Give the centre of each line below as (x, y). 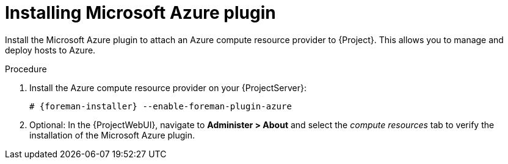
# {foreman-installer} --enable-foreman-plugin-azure (161, 106)
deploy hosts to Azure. (50, 50)
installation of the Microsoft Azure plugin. (112, 135)
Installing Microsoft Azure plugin (140, 13)
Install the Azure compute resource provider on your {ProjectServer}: (168, 87)
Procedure (26, 69)
